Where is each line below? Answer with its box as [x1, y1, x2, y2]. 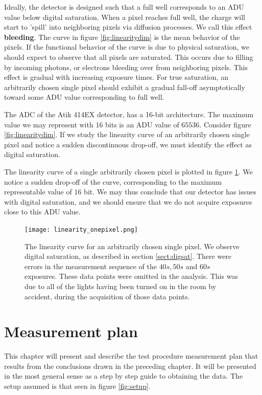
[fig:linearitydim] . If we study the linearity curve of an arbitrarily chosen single [4, 129, 250, 140]
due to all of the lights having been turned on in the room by [25, 280, 217, 291]
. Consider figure [199, 119, 251, 129]
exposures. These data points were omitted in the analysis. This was [25, 271, 238, 281]
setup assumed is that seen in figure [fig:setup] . [4, 381, 151, 391]
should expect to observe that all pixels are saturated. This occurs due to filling [4, 51, 253, 62]
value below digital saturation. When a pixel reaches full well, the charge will [4, 11, 245, 22]
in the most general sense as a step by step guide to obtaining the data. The [4, 370, 243, 381]
